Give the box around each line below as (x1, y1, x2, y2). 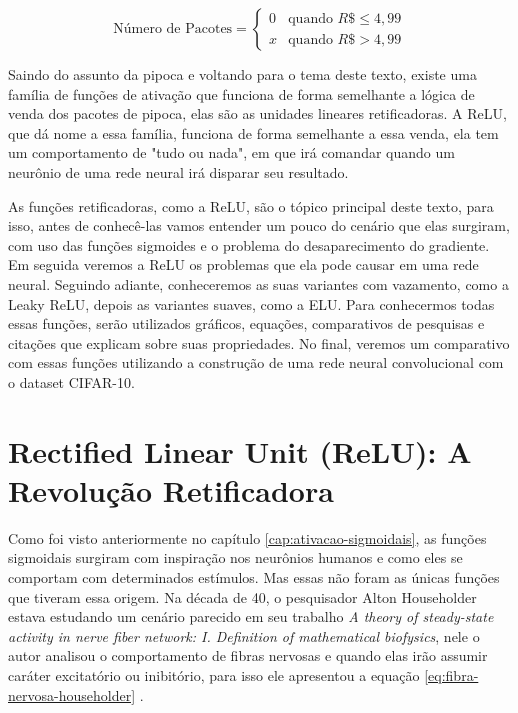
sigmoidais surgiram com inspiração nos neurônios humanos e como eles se (8, 547, 463, 568)
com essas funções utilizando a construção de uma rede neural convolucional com (8, 352, 504, 373)
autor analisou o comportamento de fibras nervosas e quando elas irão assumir (8, 645, 488, 666)
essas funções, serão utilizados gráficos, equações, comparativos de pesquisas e (8, 313, 485, 334)
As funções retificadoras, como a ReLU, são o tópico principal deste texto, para (8, 195, 494, 216)
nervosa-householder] (8, 684, 136, 705)
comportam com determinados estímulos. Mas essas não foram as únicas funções (8, 567, 500, 587)
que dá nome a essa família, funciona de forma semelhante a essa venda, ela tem (8, 122, 499, 143)
